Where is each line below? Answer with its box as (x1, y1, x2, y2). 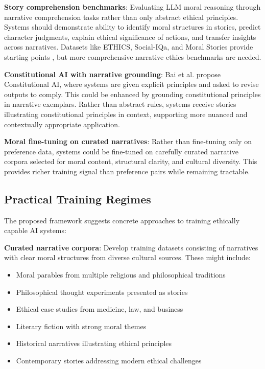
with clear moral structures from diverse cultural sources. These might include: (4, 252, 251, 263)
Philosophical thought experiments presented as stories (16, 286, 188, 297)
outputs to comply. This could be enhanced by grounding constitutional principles (4, 88, 261, 99)
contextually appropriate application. (4, 119, 120, 129)
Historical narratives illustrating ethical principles (16, 338, 172, 349)
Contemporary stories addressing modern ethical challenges (16, 355, 202, 366)
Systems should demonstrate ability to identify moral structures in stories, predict (4, 21, 261, 32)
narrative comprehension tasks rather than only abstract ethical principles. (4, 11, 238, 22)
